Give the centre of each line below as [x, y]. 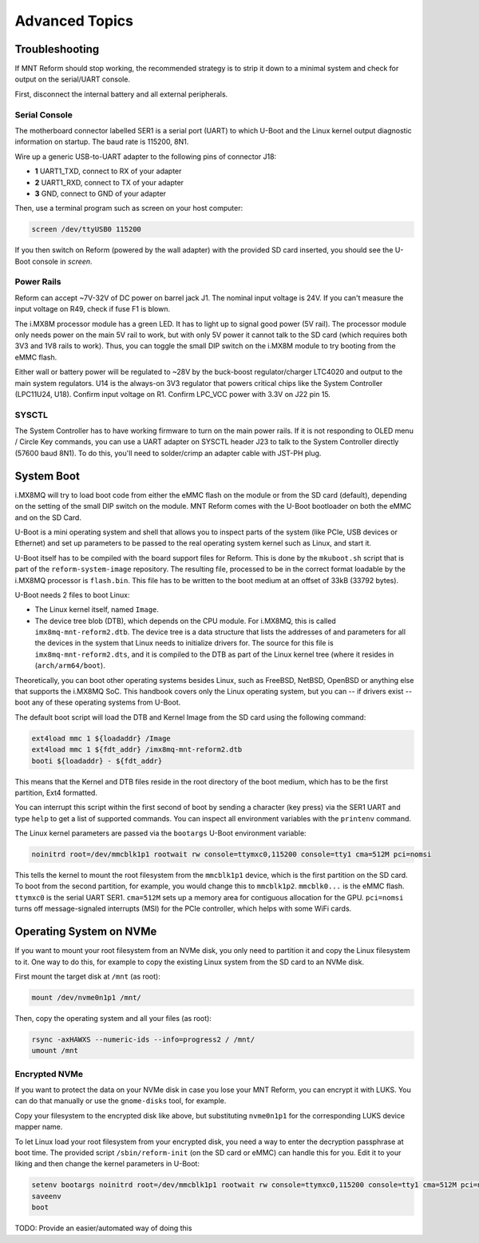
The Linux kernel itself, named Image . [97, 610]
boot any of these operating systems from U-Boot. [98, 702]
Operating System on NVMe [86, 932]
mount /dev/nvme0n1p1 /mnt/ [86, 997]
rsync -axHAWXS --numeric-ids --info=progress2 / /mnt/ [143, 1039]
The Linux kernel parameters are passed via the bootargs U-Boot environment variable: [160, 833]
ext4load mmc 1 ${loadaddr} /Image [101, 738]
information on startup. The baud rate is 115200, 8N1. [102, 142]
